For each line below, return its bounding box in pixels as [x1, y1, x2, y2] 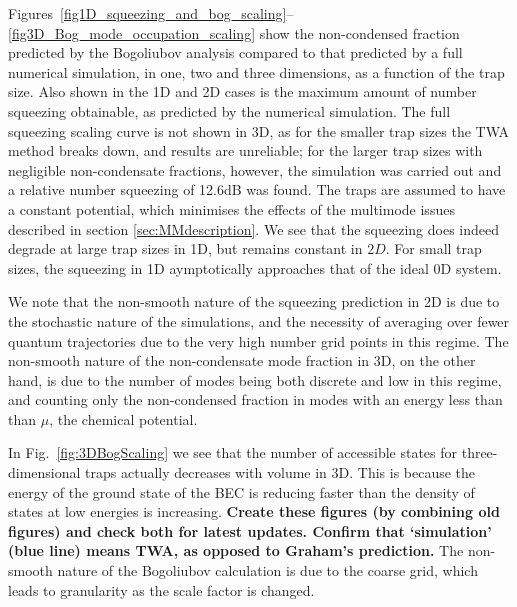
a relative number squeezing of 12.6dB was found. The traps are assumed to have [8, 179, 506, 200]
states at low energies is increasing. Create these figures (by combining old [8, 501, 500, 522]
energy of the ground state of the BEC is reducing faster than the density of [8, 481, 475, 502]
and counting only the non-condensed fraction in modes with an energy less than [8, 389, 503, 410]
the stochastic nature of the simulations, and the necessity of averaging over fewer [8, 310, 510, 331]
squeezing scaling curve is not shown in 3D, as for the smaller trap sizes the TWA [8, 120, 510, 141]
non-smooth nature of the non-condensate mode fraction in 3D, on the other [8, 350, 476, 371]
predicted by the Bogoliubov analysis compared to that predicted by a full [8, 42, 463, 63]
